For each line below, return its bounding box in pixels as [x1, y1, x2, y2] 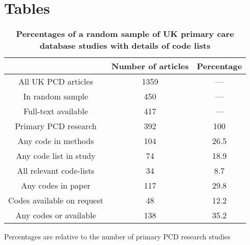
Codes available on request [8, 194, 103, 207]
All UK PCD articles [18, 75, 93, 88]
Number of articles [111, 60, 189, 72]
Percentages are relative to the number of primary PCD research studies [4, 231, 231, 242]
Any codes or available [15, 209, 96, 221]
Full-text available [23, 105, 88, 117]
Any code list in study [16, 150, 96, 162]
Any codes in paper [21, 179, 90, 192]
